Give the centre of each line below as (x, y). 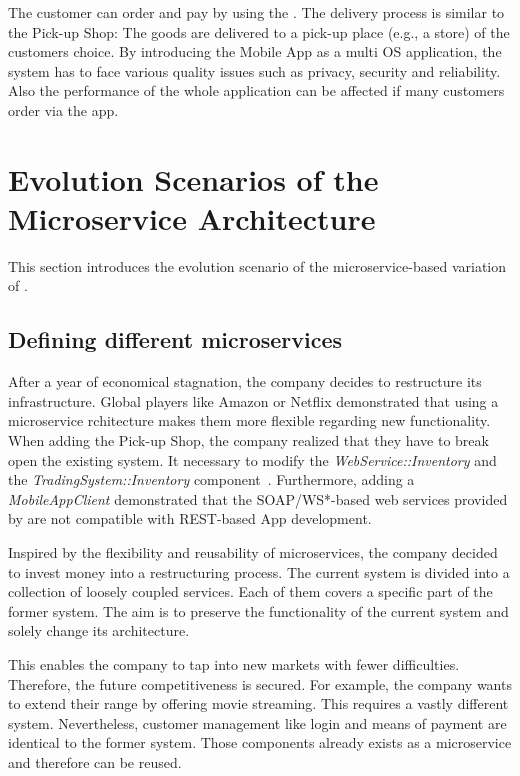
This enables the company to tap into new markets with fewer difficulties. (234, 663)
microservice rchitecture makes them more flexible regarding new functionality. (249, 420)
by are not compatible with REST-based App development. (190, 518)
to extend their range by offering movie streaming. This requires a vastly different (258, 703)
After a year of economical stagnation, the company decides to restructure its (245, 381)
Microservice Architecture (192, 217)
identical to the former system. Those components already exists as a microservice (260, 742)
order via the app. (63, 109)
